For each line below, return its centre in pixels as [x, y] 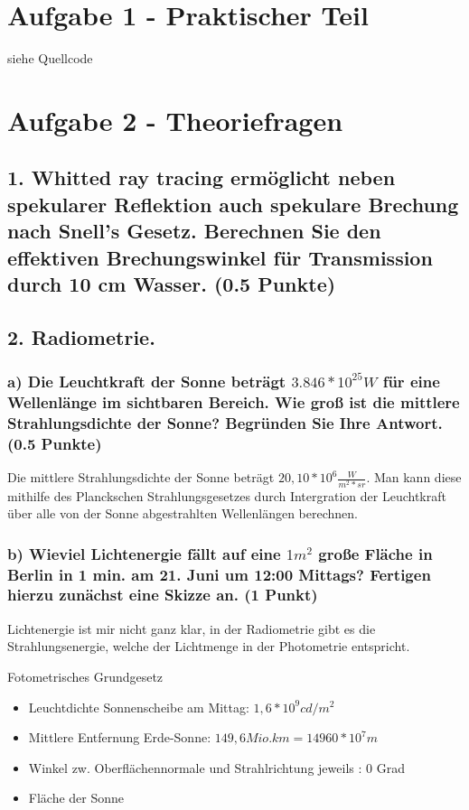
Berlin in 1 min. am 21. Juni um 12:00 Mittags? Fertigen [219, 574]
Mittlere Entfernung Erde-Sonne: [120, 737]
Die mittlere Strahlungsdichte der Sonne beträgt [141, 477]
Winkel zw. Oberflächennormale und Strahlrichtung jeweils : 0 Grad [216, 767]
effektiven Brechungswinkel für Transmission [220, 257]
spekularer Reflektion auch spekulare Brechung [233, 204]
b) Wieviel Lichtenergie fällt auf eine [144, 553]
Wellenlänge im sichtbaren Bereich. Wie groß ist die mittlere [234, 402]
